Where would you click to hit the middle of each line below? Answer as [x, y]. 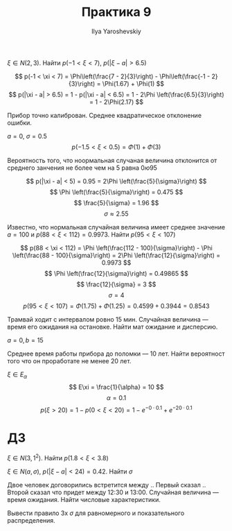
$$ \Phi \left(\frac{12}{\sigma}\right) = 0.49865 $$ [116, 273]
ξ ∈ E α [17, 375]
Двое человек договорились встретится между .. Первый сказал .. [107, 485]
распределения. [31, 520]
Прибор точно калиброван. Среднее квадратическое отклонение [105, 115]
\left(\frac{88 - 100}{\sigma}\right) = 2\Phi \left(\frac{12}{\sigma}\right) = [116, 255]
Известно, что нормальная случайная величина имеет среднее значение [116, 227]
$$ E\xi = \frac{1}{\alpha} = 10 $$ [116, 387]
